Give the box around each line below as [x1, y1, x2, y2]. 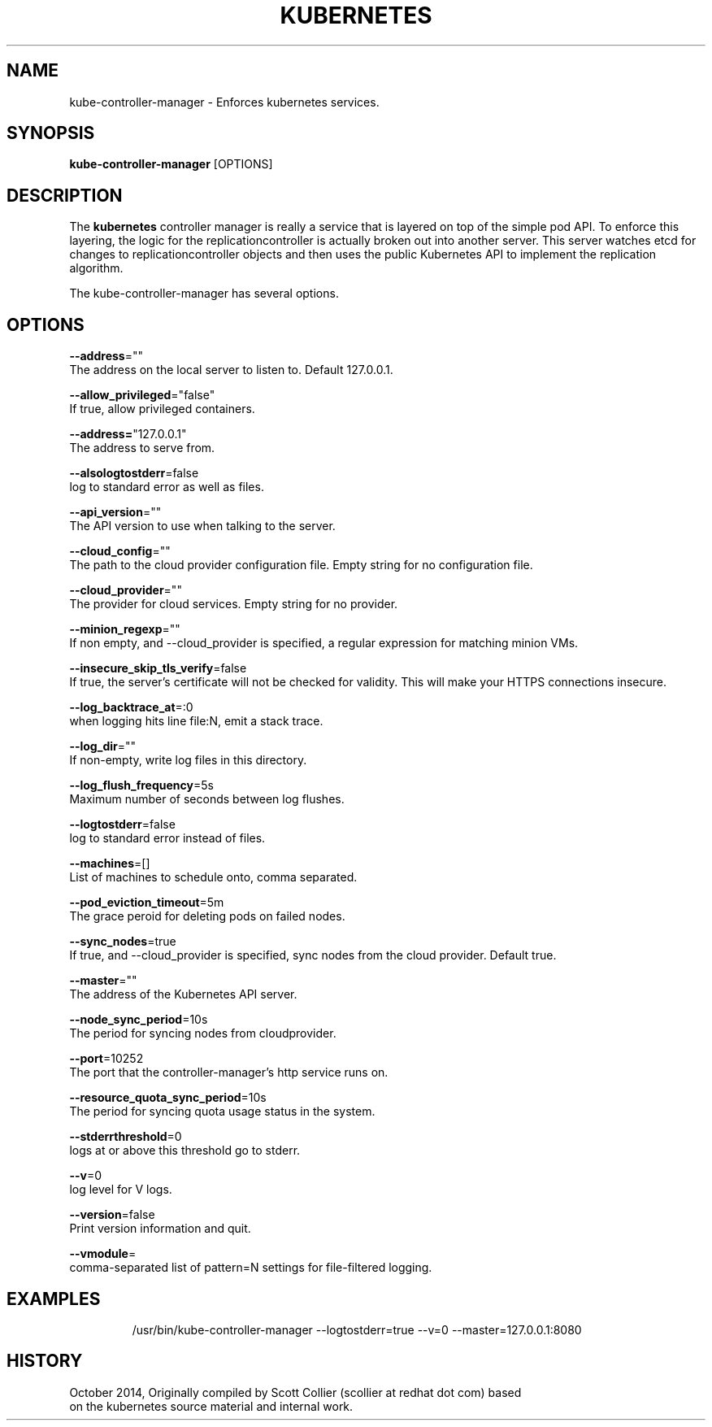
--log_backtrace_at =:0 [69, 700, 193, 715]
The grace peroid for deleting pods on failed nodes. [69, 909, 345, 924]
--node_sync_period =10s [69, 1012, 208, 1027]
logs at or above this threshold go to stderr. [69, 1143, 301, 1158]
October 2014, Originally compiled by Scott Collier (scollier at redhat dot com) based [69, 1385, 522, 1399]
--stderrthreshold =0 [69, 1129, 182, 1144]
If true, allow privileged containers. [69, 402, 255, 416]
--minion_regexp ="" [69, 622, 180, 637]
